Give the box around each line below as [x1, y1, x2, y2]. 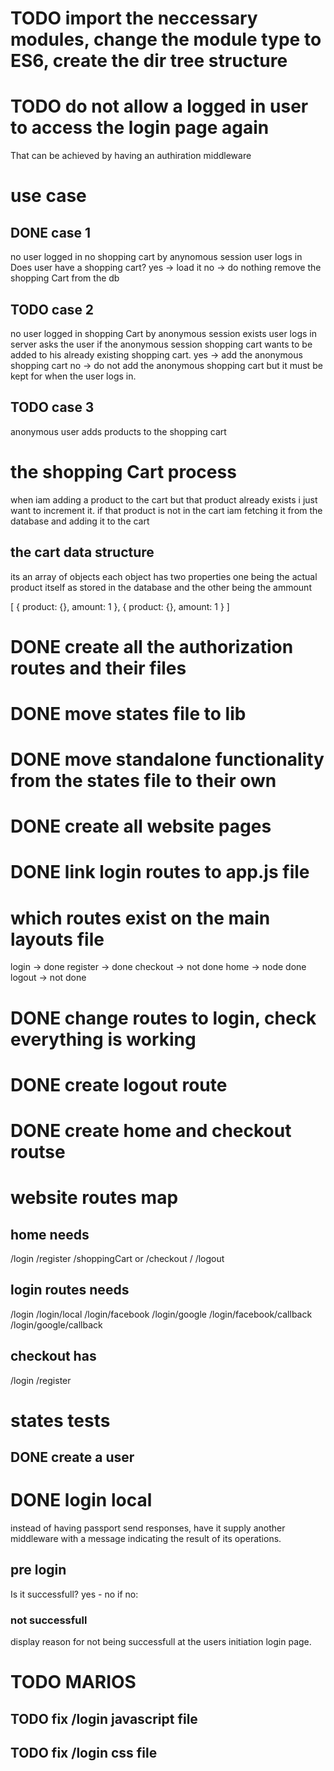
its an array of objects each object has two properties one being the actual [10, 570, 318, 582]
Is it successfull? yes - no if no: [10, 1588, 139, 1600]
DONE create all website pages [10, 815, 272, 838]
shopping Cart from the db [10, 272, 120, 284]
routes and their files [10, 657, 187, 679]
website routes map [10, 1187, 179, 1209]
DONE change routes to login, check [10, 1007, 317, 1029]
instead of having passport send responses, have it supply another [10, 1522, 286, 1534]
